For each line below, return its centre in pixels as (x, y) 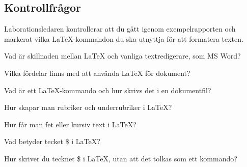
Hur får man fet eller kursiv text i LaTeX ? (70, 124)
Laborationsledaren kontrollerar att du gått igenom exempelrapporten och (120, 29)
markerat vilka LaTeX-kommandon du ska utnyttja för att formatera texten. (124, 38)
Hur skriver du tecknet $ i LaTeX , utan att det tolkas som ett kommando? (121, 158)
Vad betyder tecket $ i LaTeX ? (52, 141)
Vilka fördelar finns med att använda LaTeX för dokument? (97, 73)
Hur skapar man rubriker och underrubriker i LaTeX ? (88, 107)
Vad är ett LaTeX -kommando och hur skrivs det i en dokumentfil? (108, 90)
